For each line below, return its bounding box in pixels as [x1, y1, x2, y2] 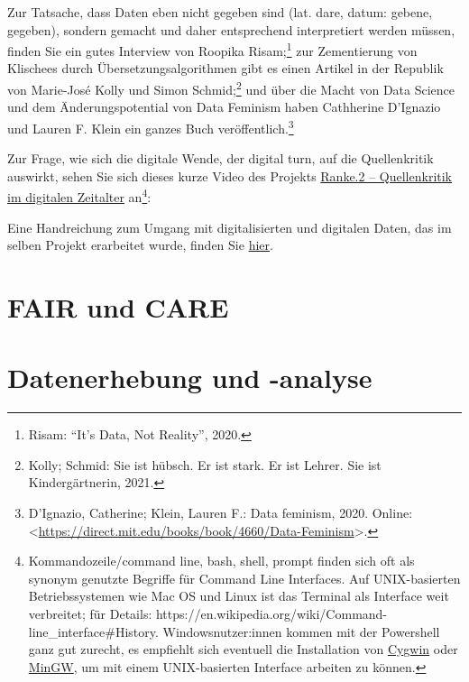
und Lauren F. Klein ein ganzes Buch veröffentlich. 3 [7, 115, 294, 137]
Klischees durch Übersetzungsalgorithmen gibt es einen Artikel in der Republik [7, 59, 444, 78]
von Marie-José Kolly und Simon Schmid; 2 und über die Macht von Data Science [7, 78, 455, 98]
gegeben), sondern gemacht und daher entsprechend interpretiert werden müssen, [7, 20, 455, 39]
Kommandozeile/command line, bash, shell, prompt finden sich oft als [28, 551, 415, 570]
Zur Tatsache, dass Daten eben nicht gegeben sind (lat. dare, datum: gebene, [7, 3, 433, 21]
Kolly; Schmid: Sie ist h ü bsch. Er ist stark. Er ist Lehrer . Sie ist [28, 455, 382, 474]
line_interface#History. [28, 622, 159, 641]
